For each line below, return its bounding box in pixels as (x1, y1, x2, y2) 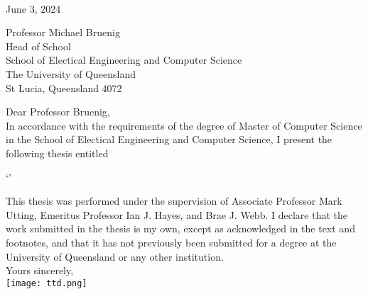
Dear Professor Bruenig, (6, 104, 110, 119)
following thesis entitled (6, 145, 109, 160)
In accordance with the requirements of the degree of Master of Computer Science (6, 118, 362, 132)
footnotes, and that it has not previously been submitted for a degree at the (6, 234, 337, 249)
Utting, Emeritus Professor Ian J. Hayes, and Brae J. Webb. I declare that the (6, 207, 347, 222)
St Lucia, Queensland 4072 (6, 80, 122, 95)
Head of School (6, 38, 71, 53)
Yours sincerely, (6, 263, 74, 278)
